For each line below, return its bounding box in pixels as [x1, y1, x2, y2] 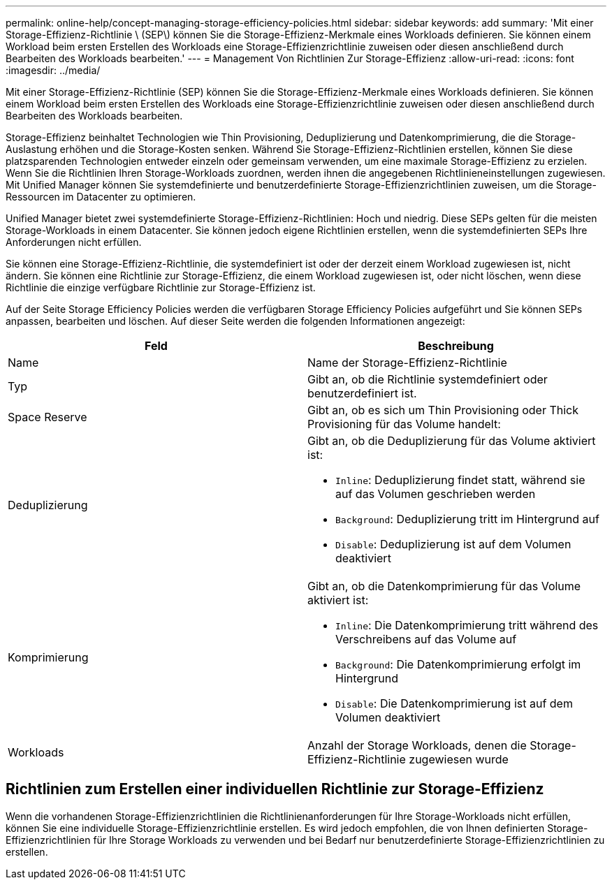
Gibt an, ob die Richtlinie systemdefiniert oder [307, 372, 548, 386]
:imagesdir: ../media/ [6, 64, 101, 76]
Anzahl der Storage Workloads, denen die [307, 738, 527, 752]
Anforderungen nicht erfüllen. [6, 236, 142, 248]
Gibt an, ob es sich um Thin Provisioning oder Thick [307, 403, 579, 417]
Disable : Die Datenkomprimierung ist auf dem [335, 696, 573, 710]
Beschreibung [418, 339, 494, 353]
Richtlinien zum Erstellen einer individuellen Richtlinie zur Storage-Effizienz [6, 780, 544, 798]
